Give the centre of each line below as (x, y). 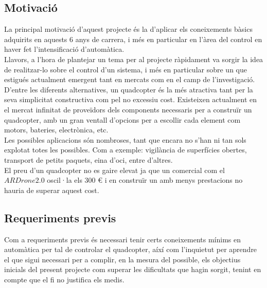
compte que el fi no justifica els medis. (64, 279)
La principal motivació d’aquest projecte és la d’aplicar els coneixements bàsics (128, 29)
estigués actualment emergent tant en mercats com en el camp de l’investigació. (130, 79)
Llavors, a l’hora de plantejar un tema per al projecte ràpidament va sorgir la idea (134, 59)
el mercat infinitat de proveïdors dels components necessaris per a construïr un (128, 109)
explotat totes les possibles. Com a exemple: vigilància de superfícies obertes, (126, 150)
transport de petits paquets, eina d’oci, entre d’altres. (88, 159)
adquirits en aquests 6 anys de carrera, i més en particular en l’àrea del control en (133, 39)
